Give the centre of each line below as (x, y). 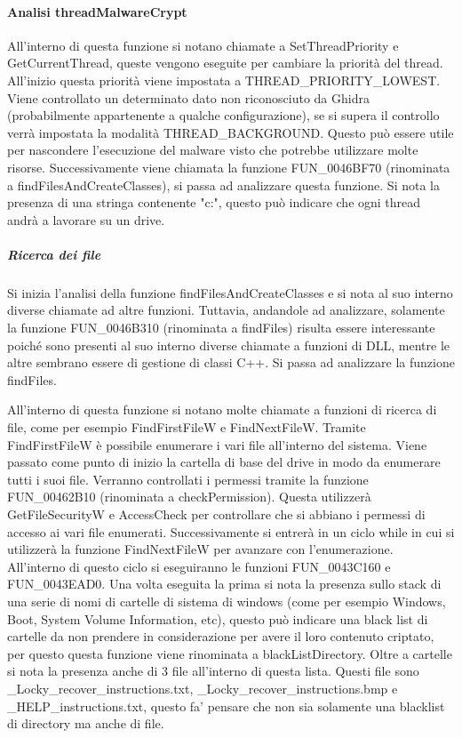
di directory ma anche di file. (86, 723)
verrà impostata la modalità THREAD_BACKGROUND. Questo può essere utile (231, 132)
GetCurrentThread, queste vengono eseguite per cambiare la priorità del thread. (225, 63)
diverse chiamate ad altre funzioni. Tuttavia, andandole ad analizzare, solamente (226, 310)
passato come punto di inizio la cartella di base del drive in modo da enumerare (224, 462)
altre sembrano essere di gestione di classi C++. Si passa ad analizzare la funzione (231, 362)
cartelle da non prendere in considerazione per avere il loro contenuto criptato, (221, 636)
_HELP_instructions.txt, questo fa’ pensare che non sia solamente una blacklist (226, 706)
